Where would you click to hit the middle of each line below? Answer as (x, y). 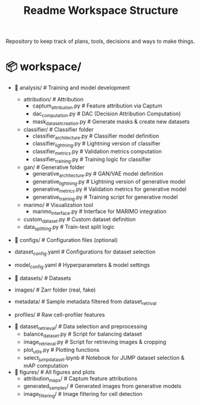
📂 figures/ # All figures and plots (54, 372)
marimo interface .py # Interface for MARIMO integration (99, 212)
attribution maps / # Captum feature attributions (80, 379)
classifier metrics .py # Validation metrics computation (97, 152)
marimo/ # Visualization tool (58, 205)
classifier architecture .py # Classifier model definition (96, 136)
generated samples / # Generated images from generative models (102, 387)
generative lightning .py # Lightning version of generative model (109, 182)
